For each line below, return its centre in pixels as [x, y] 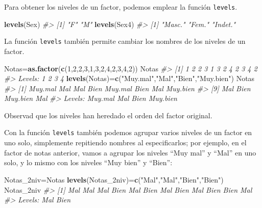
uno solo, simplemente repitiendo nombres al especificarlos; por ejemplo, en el [125, 142]
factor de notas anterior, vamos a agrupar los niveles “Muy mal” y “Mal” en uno [130, 152]
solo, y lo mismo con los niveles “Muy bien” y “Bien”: [88, 162]
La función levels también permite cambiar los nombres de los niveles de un [125, 41]
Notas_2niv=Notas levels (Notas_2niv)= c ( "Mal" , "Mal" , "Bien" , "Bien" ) [114, 179]
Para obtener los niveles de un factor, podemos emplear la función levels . [121, 7]
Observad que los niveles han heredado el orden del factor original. [108, 115]
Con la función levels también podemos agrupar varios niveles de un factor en [128, 132]
